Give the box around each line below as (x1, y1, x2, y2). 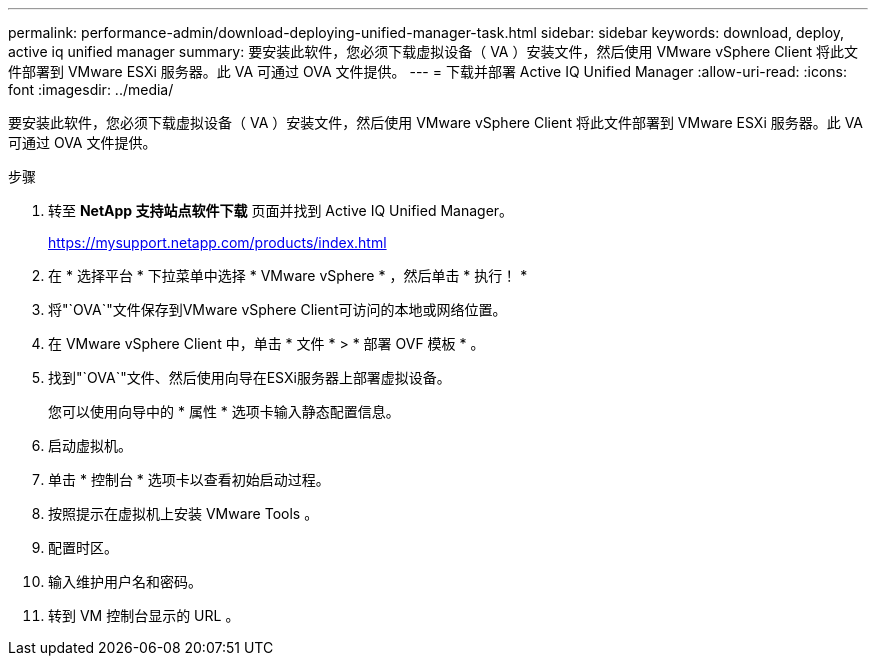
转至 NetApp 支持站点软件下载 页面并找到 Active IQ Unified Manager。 (48, 202, 514, 219)
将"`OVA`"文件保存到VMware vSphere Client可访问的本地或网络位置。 (48, 301, 507, 318)
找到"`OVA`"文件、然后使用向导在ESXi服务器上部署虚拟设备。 (48, 369, 451, 386)
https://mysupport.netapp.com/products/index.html (48, 234, 387, 251)
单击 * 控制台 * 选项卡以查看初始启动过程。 (48, 471, 330, 488)
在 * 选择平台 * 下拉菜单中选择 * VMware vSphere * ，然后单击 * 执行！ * (48, 267, 528, 284)
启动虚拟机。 (48, 437, 132, 454)
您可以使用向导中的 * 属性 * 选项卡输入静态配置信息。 (48, 403, 400, 420)
